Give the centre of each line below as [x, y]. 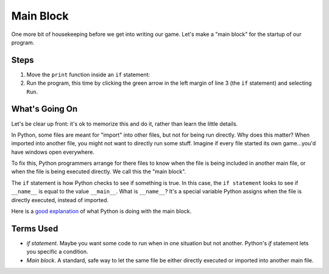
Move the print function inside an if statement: [88, 74]
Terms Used [35, 229]
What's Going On [44, 109]
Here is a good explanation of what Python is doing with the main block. [101, 211]
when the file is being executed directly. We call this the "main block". [99, 171]
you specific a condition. [57, 252]
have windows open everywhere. [53, 152]
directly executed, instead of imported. [60, 200]
